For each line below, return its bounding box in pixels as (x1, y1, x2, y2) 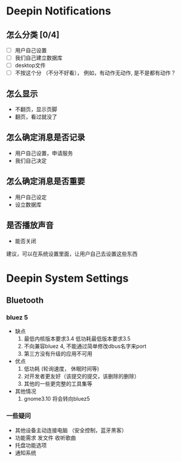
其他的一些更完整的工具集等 (23, 380, 93, 388)
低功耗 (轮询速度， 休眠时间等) (23, 365, 99, 372)
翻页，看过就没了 (14, 113, 58, 121)
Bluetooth (6, 296, 44, 306)
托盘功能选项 (14, 442, 47, 449)
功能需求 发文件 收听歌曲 (14, 434, 76, 441)
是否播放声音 (6, 220, 54, 231)
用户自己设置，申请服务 (14, 149, 73, 157)
